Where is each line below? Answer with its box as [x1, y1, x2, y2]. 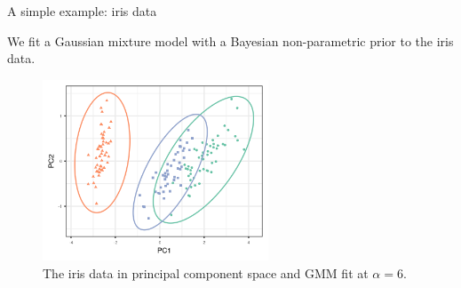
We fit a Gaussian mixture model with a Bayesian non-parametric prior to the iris [7, 31, 454, 50]
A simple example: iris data [7, 2, 157, 20]
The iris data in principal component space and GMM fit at [43, 263, 369, 282]
